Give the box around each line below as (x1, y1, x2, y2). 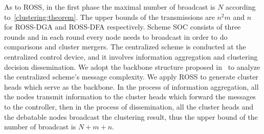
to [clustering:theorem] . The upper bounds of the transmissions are (4, 11, 215, 22)
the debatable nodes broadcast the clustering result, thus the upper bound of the (4, 111, 258, 122)
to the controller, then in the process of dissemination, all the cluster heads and (4, 101, 254, 112)
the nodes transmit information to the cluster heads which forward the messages (4, 91, 256, 102)
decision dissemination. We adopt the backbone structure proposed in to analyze (4, 61, 260, 72)
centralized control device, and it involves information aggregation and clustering (4, 51, 258, 62)
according (226, 2, 256, 12)
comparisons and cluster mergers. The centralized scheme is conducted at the (4, 41, 246, 52)
